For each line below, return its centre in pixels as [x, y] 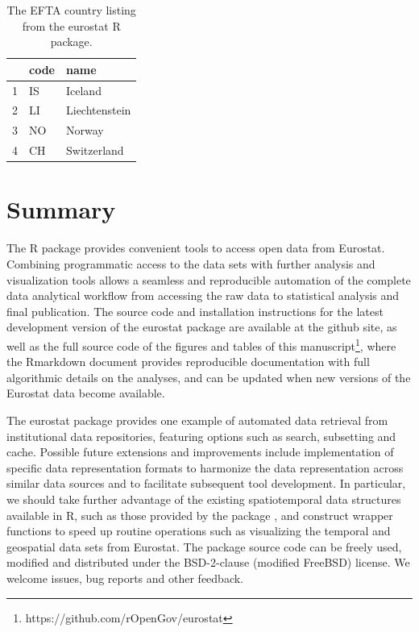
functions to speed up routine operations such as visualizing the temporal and [199, 531]
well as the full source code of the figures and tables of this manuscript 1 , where [201, 344]
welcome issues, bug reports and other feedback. [125, 578]
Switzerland [95, 150]
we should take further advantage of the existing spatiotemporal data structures [204, 499]
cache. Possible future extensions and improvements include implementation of [200, 452]
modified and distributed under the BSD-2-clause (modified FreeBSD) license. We [208, 562]
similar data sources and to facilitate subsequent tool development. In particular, [206, 483]
